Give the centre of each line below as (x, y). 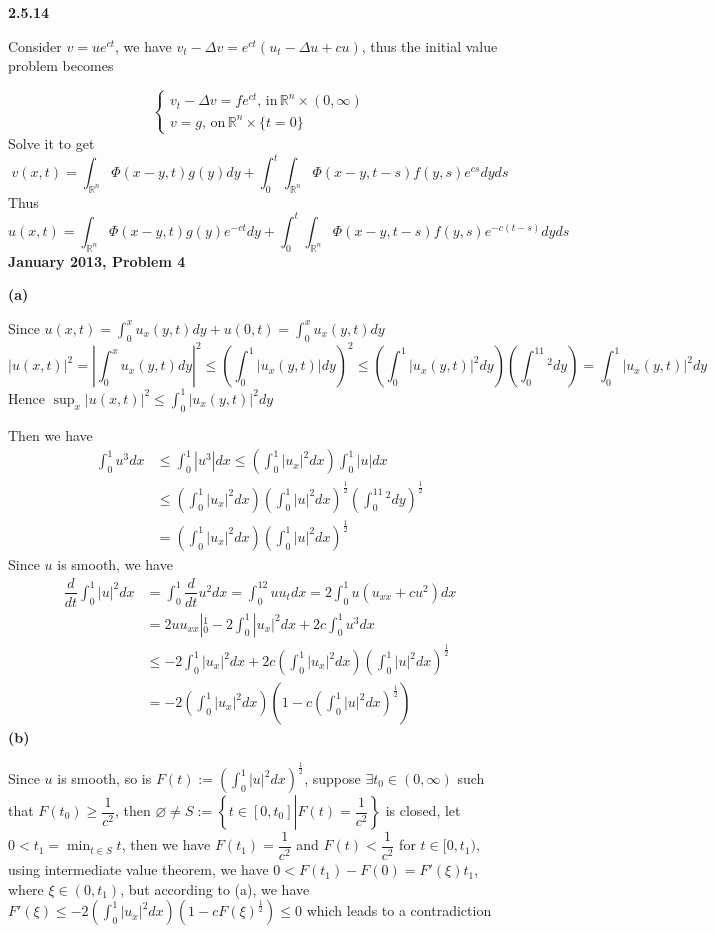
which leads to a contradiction (399, 910)
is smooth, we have (115, 563)
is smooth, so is (104, 778)
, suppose (332, 778)
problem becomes (61, 65)
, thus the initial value (429, 45)
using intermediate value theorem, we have (138, 869)
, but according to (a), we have (215, 888)
